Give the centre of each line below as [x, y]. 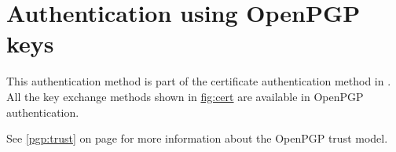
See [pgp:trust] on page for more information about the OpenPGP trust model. [197, 138]
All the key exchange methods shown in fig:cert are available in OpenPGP [185, 96]
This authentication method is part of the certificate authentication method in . [199, 81]
